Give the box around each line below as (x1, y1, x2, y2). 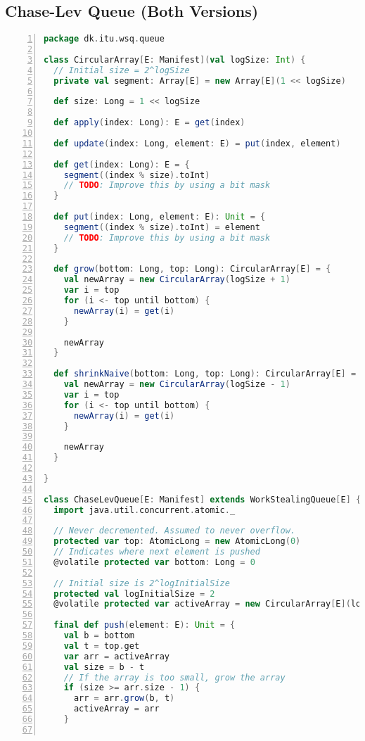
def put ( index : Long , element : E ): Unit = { (53, 212, 266, 222)
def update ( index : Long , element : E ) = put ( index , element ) (53, 138, 341, 148)
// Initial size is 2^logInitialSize (53, 578, 230, 588)
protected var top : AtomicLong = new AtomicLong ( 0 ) (53, 536, 301, 547)
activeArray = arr (73, 704, 160, 714)
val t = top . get (63, 640, 140, 651)
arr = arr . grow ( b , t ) (73, 693, 175, 704)
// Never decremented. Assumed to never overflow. (53, 526, 295, 536)
